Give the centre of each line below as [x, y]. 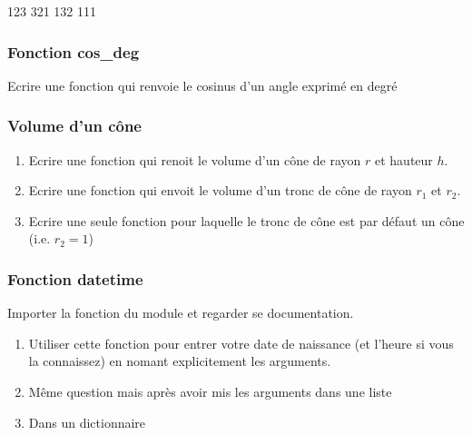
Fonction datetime [75, 278]
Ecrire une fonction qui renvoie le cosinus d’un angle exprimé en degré [202, 85]
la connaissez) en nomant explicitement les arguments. [180, 361]
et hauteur [403, 159]
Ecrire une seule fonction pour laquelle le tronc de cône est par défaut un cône [246, 220]
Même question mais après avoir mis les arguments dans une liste [210, 391]
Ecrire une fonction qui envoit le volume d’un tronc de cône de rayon [220, 190]
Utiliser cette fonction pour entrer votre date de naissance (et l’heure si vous [241, 343]
